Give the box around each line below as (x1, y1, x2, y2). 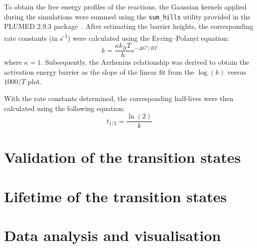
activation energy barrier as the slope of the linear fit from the (4, 66, 194, 77)
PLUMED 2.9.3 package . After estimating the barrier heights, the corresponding (4, 21, 254, 31)
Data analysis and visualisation (4, 225, 221, 246)
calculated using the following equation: (4, 103, 125, 113)
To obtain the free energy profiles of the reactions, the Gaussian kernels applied (4, 1, 247, 11)
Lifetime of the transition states (4, 186, 227, 206)
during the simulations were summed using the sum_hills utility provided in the (4, 11, 251, 21)
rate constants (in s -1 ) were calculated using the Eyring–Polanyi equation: (4, 31, 229, 43)
